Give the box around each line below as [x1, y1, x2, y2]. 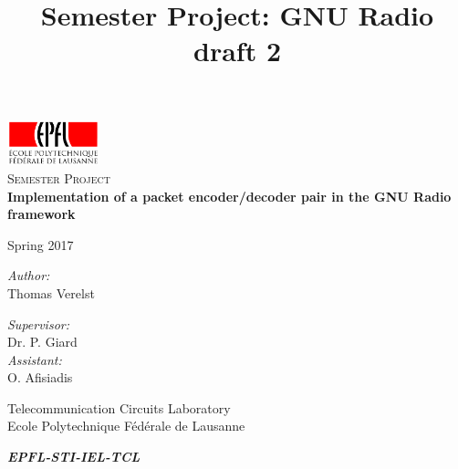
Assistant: [7, 349, 62, 369]
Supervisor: [7, 314, 69, 333]
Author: [7, 266, 50, 285]
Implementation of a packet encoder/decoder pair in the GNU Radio [7, 186, 452, 205]
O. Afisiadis [7, 368, 73, 387]
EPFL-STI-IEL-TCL [7, 447, 141, 466]
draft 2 [193, 32, 281, 69]
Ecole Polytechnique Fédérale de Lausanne [7, 416, 245, 435]
